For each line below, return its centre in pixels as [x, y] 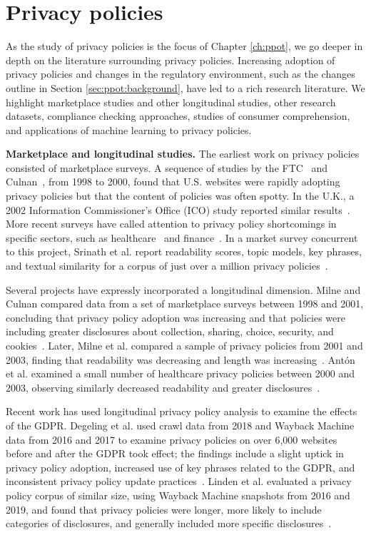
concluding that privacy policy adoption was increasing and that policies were [176, 317]
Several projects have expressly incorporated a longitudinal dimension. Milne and [183, 289]
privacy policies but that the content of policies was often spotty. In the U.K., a [180, 196]
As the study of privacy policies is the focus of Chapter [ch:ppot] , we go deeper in [184, 46]
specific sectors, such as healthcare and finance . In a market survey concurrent [182, 237]
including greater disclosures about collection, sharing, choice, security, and [170, 331]
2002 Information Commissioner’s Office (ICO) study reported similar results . [178, 209]
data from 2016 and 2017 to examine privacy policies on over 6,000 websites [172, 439]
